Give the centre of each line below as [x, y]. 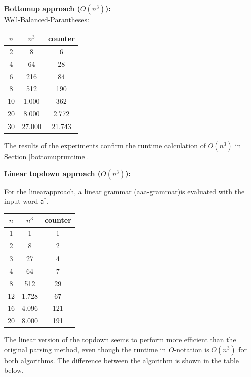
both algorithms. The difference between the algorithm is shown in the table [121, 360]
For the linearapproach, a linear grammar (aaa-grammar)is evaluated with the [124, 191]
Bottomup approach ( [42, 8]
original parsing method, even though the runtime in [85, 349]
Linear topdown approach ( [52, 173]
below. [14, 370]
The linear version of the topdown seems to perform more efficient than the [120, 340]
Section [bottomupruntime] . [47, 156]
